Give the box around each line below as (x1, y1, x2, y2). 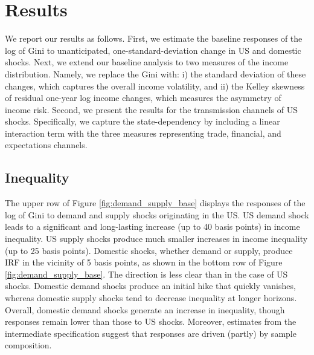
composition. (5, 339, 52, 351)
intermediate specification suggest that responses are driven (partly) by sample (5, 327, 296, 339)
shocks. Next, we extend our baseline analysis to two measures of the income (5, 56, 289, 68)
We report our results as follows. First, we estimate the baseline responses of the (5, 32, 303, 45)
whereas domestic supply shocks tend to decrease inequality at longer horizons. (5, 291, 297, 304)
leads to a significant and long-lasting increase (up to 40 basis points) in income (5, 220, 300, 233)
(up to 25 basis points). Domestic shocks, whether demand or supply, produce (5, 244, 293, 256)
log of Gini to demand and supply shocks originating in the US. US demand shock (5, 208, 309, 221)
